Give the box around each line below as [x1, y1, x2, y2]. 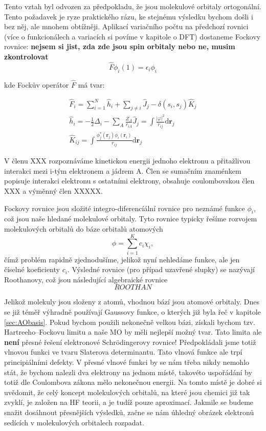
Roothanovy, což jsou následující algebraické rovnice [4, 274, 168, 284]
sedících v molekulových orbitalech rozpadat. [4, 417, 144, 427]
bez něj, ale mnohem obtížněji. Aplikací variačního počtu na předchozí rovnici [4, 21, 249, 32]
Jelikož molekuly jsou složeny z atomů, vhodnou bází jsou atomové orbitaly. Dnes [4, 296, 259, 307]
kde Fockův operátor [4, 79, 69, 90]
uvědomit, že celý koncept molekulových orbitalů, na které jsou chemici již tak [4, 386, 250, 397]
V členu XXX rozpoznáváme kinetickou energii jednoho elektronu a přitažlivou [4, 155, 251, 166]
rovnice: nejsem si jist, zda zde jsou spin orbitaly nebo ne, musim [4, 41, 235, 52]
